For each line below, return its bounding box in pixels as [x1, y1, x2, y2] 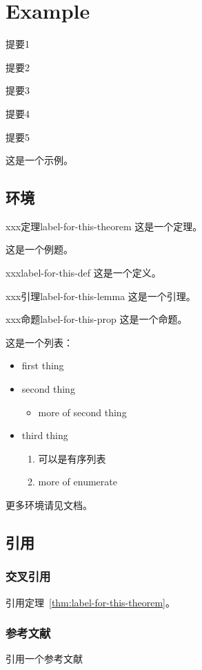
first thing [21, 358, 64, 373]
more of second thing [38, 404, 127, 419]
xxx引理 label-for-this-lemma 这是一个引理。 [6, 288, 196, 303]
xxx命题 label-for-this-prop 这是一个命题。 [6, 312, 188, 326]
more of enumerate [38, 474, 117, 489]
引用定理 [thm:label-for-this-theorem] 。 [6, 595, 175, 609]
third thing [21, 428, 68, 443]
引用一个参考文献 [6, 651, 83, 666]
